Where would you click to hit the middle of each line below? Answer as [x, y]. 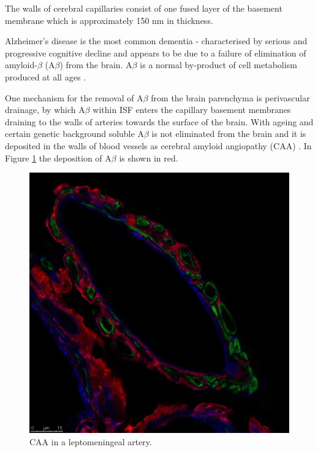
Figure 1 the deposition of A [58, 158]
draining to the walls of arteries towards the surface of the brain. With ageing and [159, 121]
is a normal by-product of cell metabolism [218, 65]
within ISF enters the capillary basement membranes [192, 110]
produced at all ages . [45, 76]
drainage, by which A [45, 110]
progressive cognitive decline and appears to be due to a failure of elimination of [156, 53]
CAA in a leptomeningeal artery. [91, 441]
